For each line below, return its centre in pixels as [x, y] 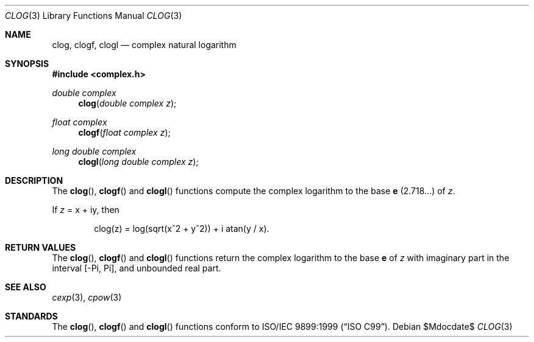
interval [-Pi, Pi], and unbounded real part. [137, 268]
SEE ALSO [26, 287]
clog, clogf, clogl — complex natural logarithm [144, 45]
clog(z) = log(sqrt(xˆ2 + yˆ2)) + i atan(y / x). [182, 229]
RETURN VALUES [41, 247]
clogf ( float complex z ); [124, 132]
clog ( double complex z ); [127, 103]
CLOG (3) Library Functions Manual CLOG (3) [94, 16]
